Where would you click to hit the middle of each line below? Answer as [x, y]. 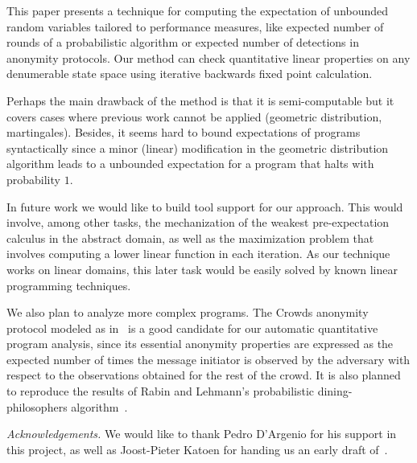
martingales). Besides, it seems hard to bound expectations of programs [184, 132]
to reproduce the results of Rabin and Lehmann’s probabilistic [161, 391]
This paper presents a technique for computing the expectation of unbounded [198, 10]
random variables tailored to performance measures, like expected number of [195, 26]
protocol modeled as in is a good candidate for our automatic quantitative [192, 328]
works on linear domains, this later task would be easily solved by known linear [202, 269]
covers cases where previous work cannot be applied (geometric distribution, [194, 116]
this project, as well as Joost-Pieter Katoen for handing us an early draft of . [197, 449]
